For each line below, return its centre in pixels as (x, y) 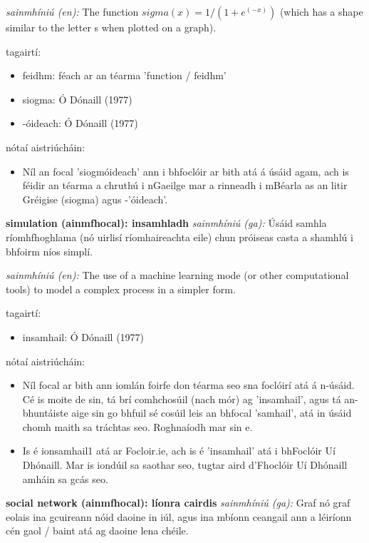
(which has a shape (321, 11)
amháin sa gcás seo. (65, 478)
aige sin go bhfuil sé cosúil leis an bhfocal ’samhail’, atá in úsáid (212, 413)
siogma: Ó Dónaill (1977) (77, 99)
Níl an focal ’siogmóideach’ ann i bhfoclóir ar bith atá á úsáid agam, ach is (186, 171)
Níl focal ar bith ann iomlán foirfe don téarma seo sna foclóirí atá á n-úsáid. (188, 385)
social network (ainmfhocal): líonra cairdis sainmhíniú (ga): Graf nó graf (178, 503)
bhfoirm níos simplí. (49, 251)
